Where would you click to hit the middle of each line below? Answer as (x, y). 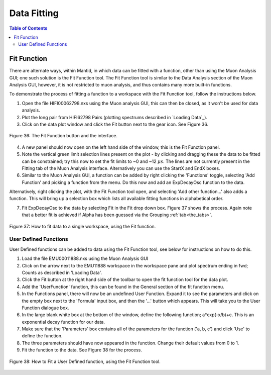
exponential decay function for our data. (63, 322)
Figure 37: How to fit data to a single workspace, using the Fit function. (83, 226)
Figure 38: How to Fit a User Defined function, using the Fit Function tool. (85, 361)
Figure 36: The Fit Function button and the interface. (63, 136)
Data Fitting (34, 13)
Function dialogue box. (45, 308)
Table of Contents (28, 28)
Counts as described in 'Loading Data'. (62, 272)
